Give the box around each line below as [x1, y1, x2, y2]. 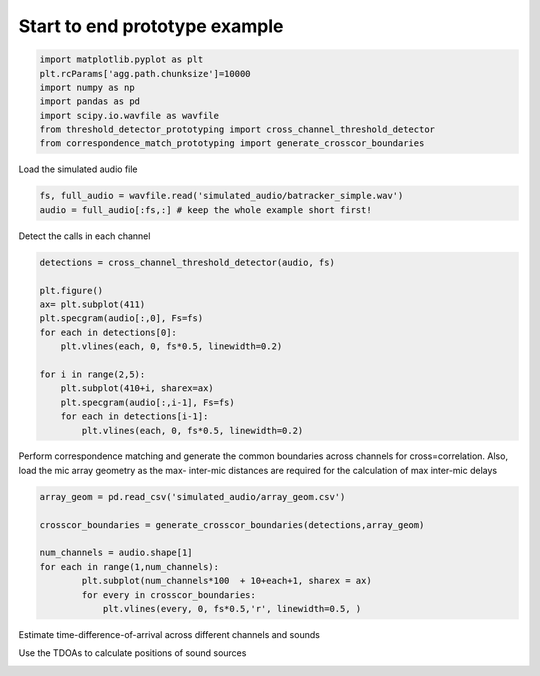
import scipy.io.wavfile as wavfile [39, 110, 220, 121]
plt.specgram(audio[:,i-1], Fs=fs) [60, 396, 235, 408]
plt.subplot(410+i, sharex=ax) [60, 383, 214, 394]
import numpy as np [39, 81, 135, 93]
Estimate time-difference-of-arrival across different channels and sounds [18, 628, 320, 640]
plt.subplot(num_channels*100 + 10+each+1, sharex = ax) [81, 575, 372, 587]
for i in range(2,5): [39, 368, 146, 380]
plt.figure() [39, 285, 104, 296]
